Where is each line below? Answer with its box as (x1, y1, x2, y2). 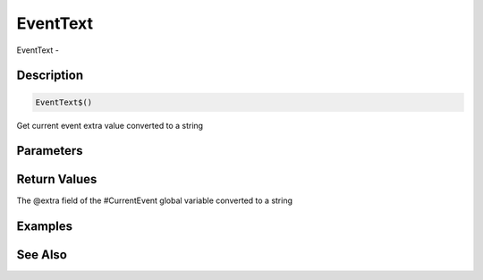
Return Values (16, 172, 97, 187)
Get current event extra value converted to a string (16, 120, 204, 131)
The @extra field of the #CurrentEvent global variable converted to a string (16, 195, 293, 206)
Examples (16, 219, 73, 234)
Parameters (16, 143, 83, 158)
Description (16, 68, 84, 83)
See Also (16, 247, 67, 263)
